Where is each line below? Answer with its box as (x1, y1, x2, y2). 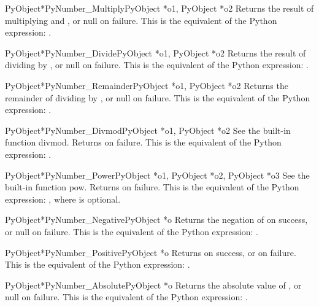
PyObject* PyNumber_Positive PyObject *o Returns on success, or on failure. (5, 246, 296, 258)
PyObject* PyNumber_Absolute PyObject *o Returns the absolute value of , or (5, 278, 302, 291)
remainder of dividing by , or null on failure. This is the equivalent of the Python (5, 91, 310, 104)
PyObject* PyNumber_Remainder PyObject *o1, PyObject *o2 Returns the (5, 79, 288, 91)
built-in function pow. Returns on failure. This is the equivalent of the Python (5, 181, 299, 193)
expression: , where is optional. (5, 192, 121, 205)
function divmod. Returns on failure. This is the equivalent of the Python (5, 136, 282, 149)
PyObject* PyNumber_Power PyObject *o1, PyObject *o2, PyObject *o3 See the (5, 168, 310, 181)
